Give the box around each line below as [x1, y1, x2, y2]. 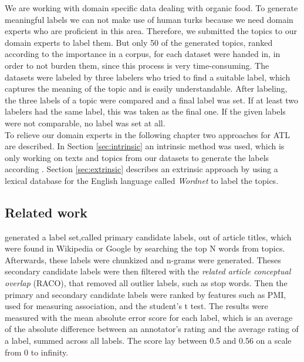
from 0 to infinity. [5, 346, 69, 358]
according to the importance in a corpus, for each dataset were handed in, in [5, 48, 281, 60]
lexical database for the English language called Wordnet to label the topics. [5, 174, 279, 186]
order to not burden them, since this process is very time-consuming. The [5, 59, 269, 71]
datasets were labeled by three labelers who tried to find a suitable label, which [5, 71, 291, 83]
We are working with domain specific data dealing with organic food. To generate [5, 2, 298, 14]
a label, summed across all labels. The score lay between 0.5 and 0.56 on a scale [5, 334, 292, 347]
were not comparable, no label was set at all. [5, 116, 165, 129]
